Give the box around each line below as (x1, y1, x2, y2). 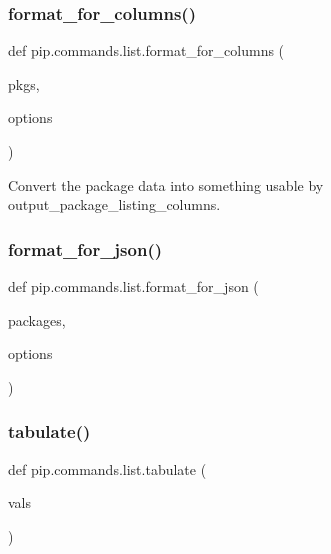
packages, (8, 309, 66, 330)
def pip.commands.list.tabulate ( (8, 458, 207, 479)
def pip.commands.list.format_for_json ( (8, 276, 259, 296)
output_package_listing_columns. (8, 194, 221, 215)
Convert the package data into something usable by (8, 174, 324, 195)
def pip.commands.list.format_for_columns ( (8, 40, 285, 61)
